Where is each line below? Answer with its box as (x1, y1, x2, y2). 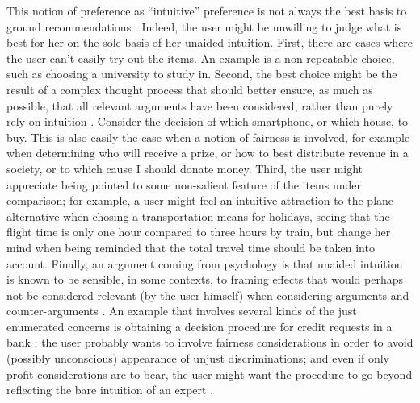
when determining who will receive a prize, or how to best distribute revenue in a (6, 144, 409, 161)
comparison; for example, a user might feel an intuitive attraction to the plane (6, 192, 394, 209)
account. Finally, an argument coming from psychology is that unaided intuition (6, 255, 403, 272)
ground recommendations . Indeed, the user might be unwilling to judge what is (6, 18, 402, 35)
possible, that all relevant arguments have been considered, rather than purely (6, 97, 393, 114)
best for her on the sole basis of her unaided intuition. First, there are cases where (6, 34, 414, 51)
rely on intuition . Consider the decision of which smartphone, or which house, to (6, 113, 409, 130)
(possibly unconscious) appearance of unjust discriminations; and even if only (6, 350, 389, 367)
